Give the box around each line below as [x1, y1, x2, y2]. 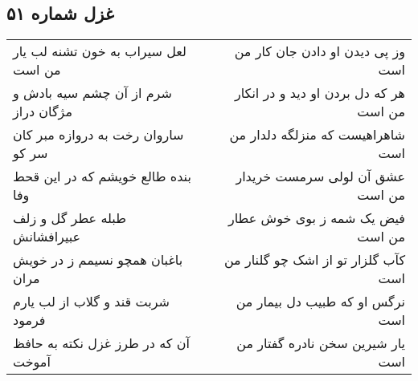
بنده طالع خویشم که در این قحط [13, 167, 191, 186]
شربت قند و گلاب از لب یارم [13, 292, 170, 311]
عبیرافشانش [13, 227, 81, 246]
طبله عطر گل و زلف [13, 209, 126, 228]
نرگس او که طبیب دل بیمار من [236, 292, 405, 311]
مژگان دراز [13, 102, 72, 121]
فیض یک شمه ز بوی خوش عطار [228, 209, 405, 228]
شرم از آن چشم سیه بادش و [13, 83, 172, 103]
